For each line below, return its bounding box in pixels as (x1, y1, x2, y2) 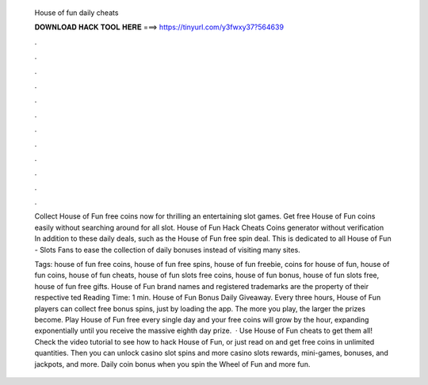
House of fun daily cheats (34, 8, 119, 17)
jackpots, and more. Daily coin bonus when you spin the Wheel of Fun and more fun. (34, 359, 311, 368)
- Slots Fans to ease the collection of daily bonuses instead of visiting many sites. (34, 245, 300, 254)
